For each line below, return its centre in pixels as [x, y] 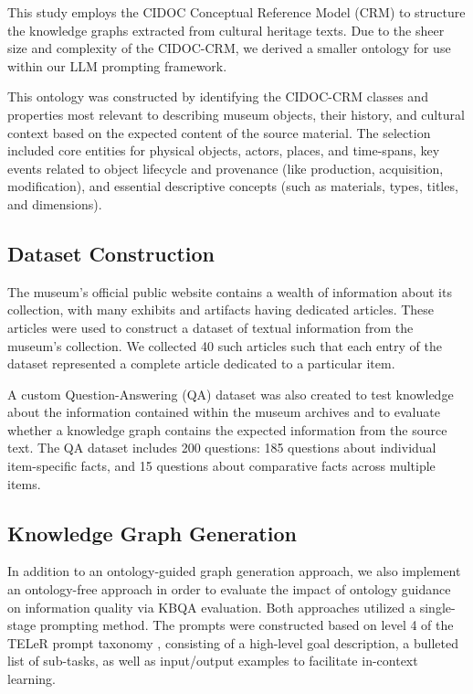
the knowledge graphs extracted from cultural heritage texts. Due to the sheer [226, 30]
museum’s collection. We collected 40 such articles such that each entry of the [225, 345]
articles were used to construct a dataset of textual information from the [210, 327]
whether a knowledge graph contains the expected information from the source [227, 429]
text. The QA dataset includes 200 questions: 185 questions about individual [222, 448]
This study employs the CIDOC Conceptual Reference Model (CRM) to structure [236, 12]
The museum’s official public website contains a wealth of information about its [230, 291]
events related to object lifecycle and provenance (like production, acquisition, [226, 168]
